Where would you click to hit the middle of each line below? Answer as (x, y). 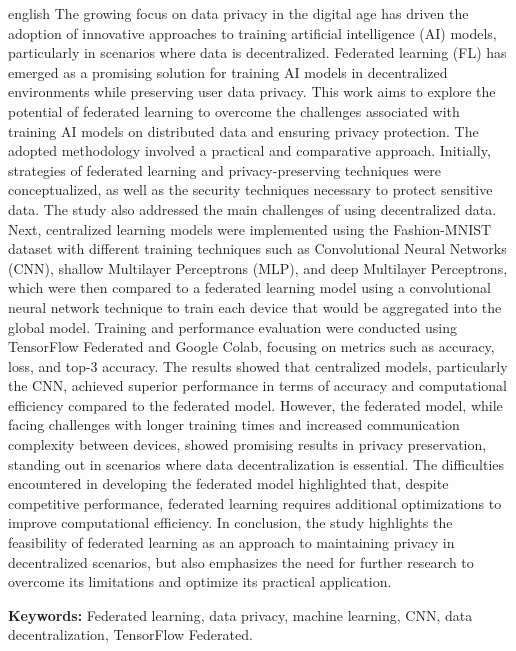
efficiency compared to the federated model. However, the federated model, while (255, 404)
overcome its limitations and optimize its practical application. (200, 581)
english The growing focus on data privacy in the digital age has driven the (238, 13)
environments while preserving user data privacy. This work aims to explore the (252, 91)
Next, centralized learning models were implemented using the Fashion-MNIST (250, 228)
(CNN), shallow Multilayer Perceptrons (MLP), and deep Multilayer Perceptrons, (258, 267)
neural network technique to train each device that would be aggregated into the (255, 306)
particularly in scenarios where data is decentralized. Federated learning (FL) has (257, 52)
